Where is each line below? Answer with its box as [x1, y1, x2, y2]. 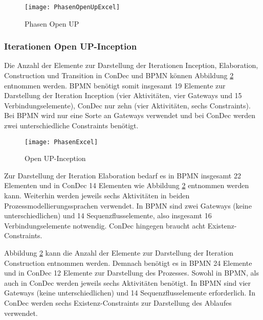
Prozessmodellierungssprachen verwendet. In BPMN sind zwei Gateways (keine [4, 200, 252, 211]
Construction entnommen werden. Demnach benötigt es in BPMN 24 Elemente [4, 257, 252, 268]
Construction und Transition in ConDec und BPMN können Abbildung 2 [4, 70, 234, 81]
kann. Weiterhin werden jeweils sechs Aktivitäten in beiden [4, 190, 190, 201]
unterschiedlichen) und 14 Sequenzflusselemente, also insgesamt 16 [4, 210, 212, 221]
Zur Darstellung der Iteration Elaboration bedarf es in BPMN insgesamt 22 [4, 170, 241, 180]
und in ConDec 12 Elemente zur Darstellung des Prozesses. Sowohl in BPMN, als [4, 267, 259, 278]
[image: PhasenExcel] [25, 138, 98, 146]
